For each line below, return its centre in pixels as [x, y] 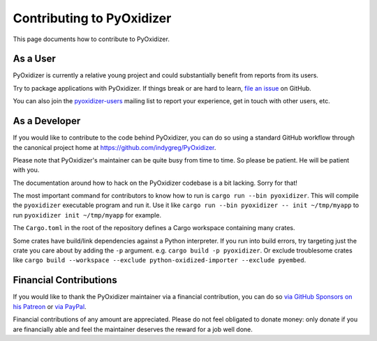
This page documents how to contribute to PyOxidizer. [91, 39]
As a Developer [47, 121]
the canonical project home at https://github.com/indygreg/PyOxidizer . [114, 147]
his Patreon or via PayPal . [50, 306]
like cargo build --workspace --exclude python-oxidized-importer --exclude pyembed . [160, 260]
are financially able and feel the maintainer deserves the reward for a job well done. [133, 329]
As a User [34, 59]
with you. [26, 170]
